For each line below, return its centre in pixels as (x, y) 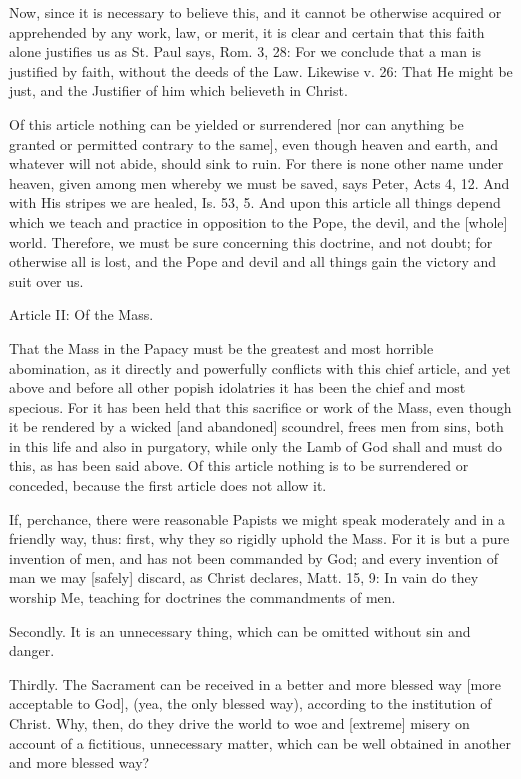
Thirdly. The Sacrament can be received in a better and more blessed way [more (255, 683)
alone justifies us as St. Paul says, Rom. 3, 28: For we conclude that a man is (245, 51)
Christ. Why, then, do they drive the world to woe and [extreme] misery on (239, 723)
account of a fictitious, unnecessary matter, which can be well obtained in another (260, 742)
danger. (32, 650)
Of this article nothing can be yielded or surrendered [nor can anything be (236, 123)
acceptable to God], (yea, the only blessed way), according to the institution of (250, 703)
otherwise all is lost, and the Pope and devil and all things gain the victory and (253, 261)
